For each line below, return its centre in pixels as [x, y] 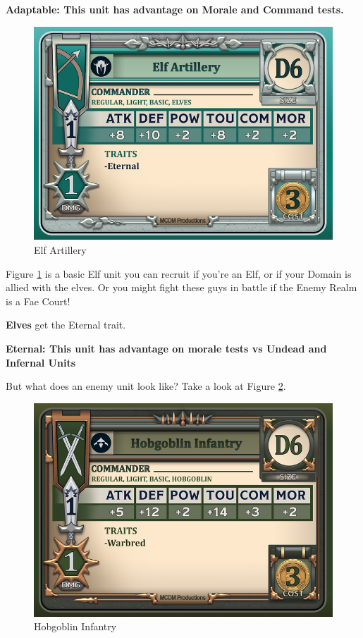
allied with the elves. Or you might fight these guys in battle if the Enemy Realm [181, 287]
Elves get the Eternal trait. [66, 325]
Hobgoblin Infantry [75, 626]
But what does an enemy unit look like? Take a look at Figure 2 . [146, 386]
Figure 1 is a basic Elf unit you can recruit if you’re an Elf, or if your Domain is [179, 273]
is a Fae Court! [38, 301]
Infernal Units [41, 362]
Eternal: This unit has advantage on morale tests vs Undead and [166, 348]
